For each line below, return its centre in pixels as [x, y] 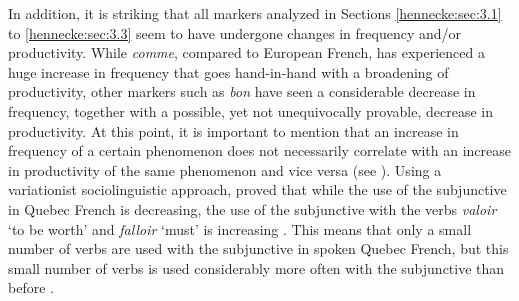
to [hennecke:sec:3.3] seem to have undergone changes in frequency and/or [234, 32]
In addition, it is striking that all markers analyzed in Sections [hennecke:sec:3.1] [255, 13]
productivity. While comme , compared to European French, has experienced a [246, 52]
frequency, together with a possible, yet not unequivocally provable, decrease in [250, 110]
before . [31, 287]
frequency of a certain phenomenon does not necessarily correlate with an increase [259, 150]
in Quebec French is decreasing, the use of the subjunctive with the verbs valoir [252, 208]
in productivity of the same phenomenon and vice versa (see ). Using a [225, 169]
